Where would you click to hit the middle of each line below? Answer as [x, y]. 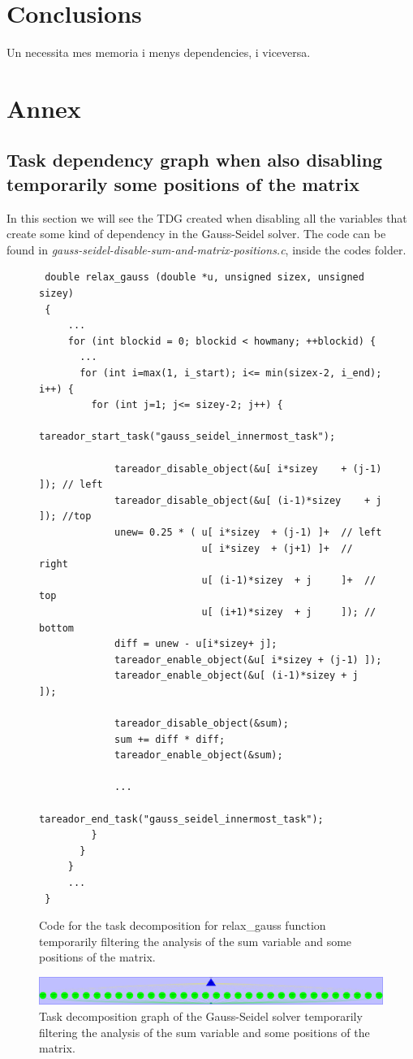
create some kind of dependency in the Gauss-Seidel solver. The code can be [196, 234]
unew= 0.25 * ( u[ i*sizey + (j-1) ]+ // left [248, 532]
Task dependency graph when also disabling [195, 160]
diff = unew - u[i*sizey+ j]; [196, 644]
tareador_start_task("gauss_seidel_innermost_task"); [187, 437]
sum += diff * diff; [170, 739]
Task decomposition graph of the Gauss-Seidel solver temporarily [201, 1016]
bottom [56, 628]
